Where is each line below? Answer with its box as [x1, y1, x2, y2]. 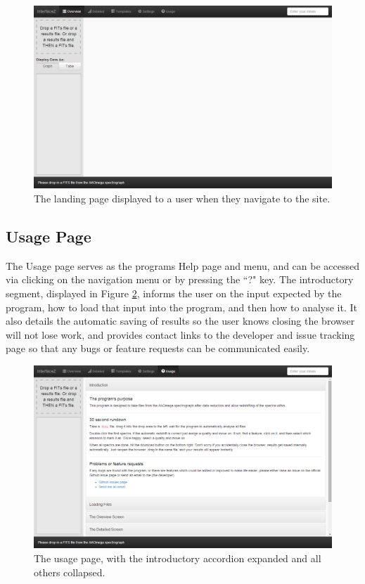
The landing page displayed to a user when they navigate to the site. [34, 191, 331, 206]
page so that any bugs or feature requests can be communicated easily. [6, 341, 310, 356]
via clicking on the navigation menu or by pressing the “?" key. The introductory [6, 272, 354, 287]
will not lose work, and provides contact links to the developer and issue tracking [6, 327, 355, 342]
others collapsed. [34, 564, 105, 579]
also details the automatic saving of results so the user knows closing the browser [6, 313, 355, 328]
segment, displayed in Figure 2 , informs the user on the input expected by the [6, 286, 342, 301]
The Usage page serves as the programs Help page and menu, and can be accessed [6, 258, 360, 273]
